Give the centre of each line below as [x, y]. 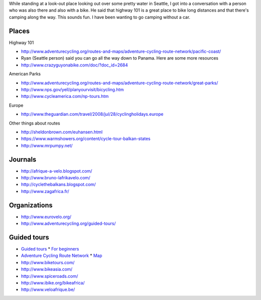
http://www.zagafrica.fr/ [45, 191]
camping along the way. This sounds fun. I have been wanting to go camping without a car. [100, 17]
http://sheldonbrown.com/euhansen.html [62, 132]
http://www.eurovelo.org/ [46, 217]
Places [19, 31]
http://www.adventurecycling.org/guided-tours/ [68, 223]
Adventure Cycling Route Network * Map [62, 256]
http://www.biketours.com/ [48, 262]
